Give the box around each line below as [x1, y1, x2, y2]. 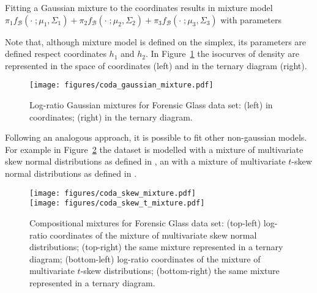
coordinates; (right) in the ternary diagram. [29, 110, 193, 123]
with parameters [220, 13, 282, 26]
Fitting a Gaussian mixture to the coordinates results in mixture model [5, 1, 273, 13]
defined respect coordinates [5, 47, 106, 60]
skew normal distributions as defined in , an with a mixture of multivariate [5, 155, 286, 168]
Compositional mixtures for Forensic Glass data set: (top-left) [29, 216, 261, 229]
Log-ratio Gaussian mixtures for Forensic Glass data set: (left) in [29, 98, 273, 111]
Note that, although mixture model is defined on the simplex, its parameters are [5, 35, 307, 48]
